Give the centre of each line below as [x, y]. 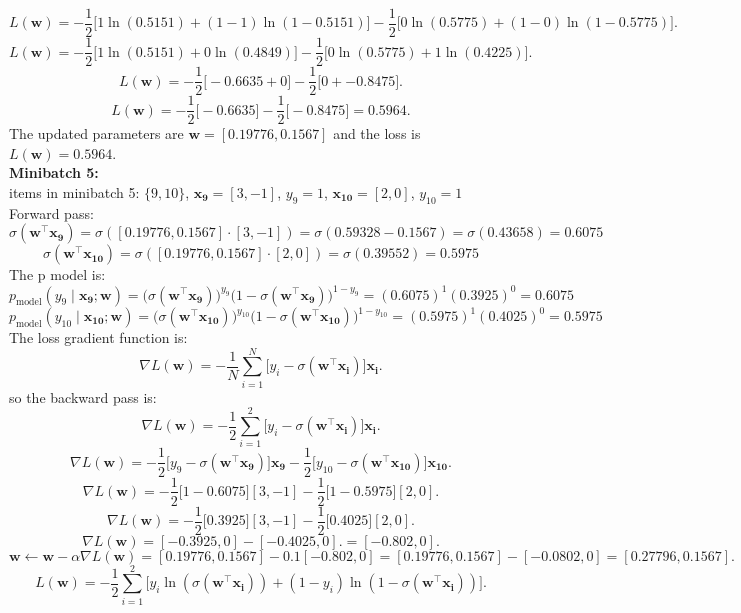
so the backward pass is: [83, 396]
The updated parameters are [96, 133]
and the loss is [377, 133]
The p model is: [57, 274]
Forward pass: [51, 212]
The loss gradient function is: [98, 337]
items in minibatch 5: [74, 192]
